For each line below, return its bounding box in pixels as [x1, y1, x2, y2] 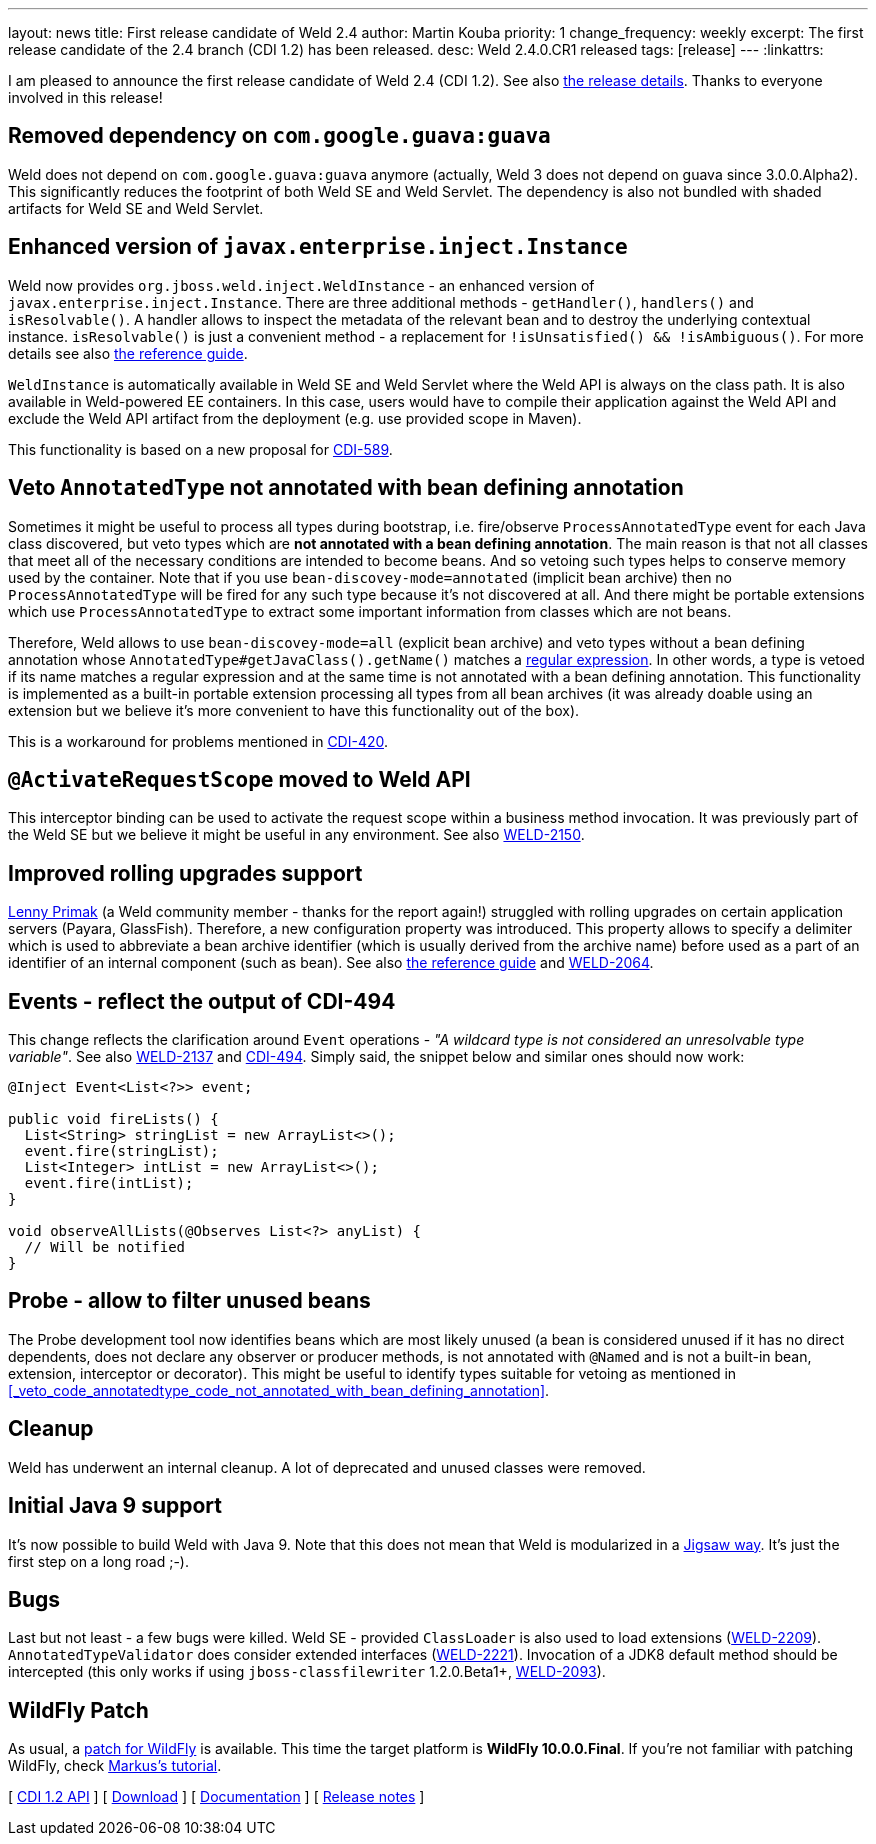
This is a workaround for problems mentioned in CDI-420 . [8, 732, 389, 750]
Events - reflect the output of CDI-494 [8, 988, 396, 1014]
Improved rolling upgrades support [8, 860, 363, 886]
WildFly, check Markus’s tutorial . [8, 1757, 222, 1775]
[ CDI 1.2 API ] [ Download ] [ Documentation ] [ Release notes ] [8, 1788, 425, 1806]
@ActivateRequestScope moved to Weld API [8, 766, 471, 792]
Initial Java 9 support [8, 1493, 223, 1519]
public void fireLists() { [8, 1111, 219, 1128]
